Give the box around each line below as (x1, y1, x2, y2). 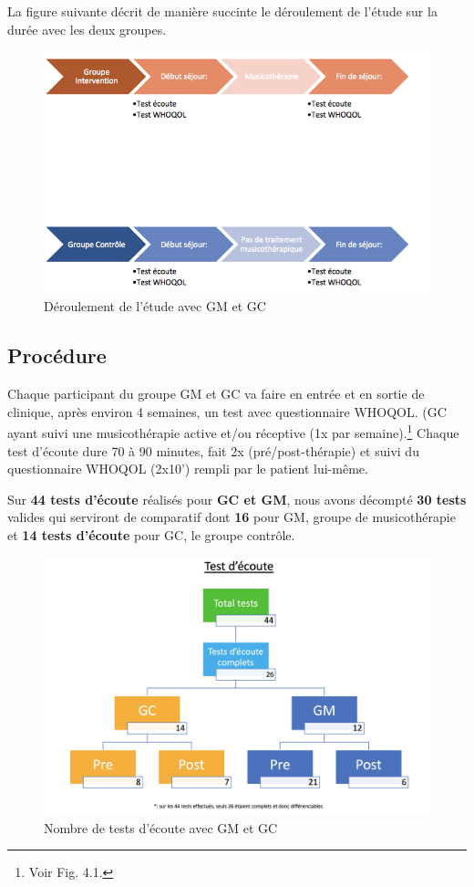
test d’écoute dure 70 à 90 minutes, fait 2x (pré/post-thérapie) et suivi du (7, 441, 419, 460)
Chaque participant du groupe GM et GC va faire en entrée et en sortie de (7, 384, 425, 403)
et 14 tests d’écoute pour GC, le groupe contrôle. (7, 526, 295, 545)
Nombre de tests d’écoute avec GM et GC (44, 818, 278, 837)
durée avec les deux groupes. (7, 19, 167, 38)
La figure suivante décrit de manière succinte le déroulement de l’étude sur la (7, 2, 438, 20)
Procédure (7, 341, 107, 370)
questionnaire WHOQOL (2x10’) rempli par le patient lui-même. (7, 459, 368, 478)
